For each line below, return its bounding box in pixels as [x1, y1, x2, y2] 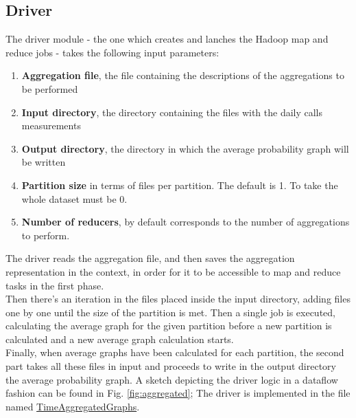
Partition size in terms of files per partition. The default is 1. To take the [21, 177, 338, 192]
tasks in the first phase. [5, 278, 104, 292]
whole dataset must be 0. [21, 191, 128, 206]
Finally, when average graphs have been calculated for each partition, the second [5, 345, 344, 360]
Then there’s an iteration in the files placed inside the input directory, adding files [5, 291, 351, 306]
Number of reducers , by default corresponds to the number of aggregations [21, 214, 350, 229]
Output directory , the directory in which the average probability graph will [21, 141, 349, 155]
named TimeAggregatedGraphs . [5, 399, 140, 413]
